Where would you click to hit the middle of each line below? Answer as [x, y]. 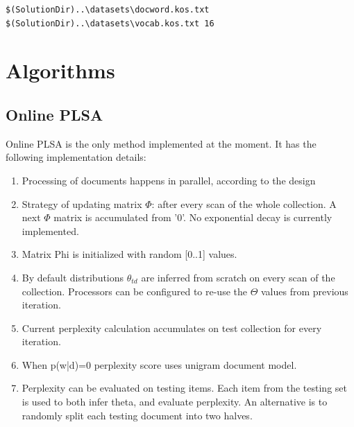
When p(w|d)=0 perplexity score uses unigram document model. [159, 364]
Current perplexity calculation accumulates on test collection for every [172, 328]
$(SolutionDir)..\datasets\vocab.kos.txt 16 [110, 23]
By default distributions [73, 277]
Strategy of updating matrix [82, 203]
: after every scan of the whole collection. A [244, 203]
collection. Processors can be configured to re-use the [134, 291]
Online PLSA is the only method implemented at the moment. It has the [161, 143]
